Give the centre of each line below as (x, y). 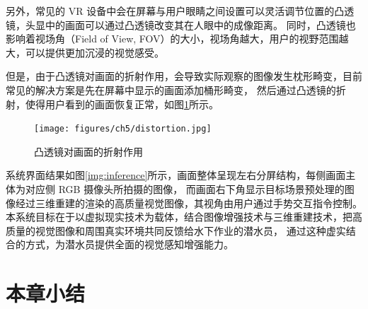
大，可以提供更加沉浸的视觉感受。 (85, 52)
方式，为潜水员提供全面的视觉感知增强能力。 (129, 244)
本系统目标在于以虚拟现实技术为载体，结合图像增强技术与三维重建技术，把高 (184, 217)
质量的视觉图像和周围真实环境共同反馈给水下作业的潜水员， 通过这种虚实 (176, 230)
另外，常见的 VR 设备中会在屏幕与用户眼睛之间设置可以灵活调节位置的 (170, 11)
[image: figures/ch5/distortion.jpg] (123, 129)
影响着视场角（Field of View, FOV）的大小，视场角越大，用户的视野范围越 (177, 39)
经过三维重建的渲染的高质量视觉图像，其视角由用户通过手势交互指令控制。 (189, 203)
